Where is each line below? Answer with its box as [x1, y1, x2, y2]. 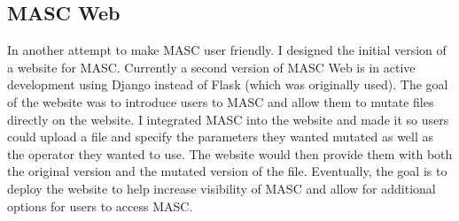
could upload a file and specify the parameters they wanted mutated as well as [7, 127, 434, 146]
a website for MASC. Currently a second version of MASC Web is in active [7, 57, 416, 76]
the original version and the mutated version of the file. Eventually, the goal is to [7, 162, 447, 180]
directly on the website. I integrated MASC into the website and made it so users [7, 110, 449, 128]
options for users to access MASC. [7, 196, 193, 215]
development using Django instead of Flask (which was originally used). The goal [7, 75, 448, 94]
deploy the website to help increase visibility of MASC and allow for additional [7, 179, 436, 197]
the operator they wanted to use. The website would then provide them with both [7, 144, 453, 163]
